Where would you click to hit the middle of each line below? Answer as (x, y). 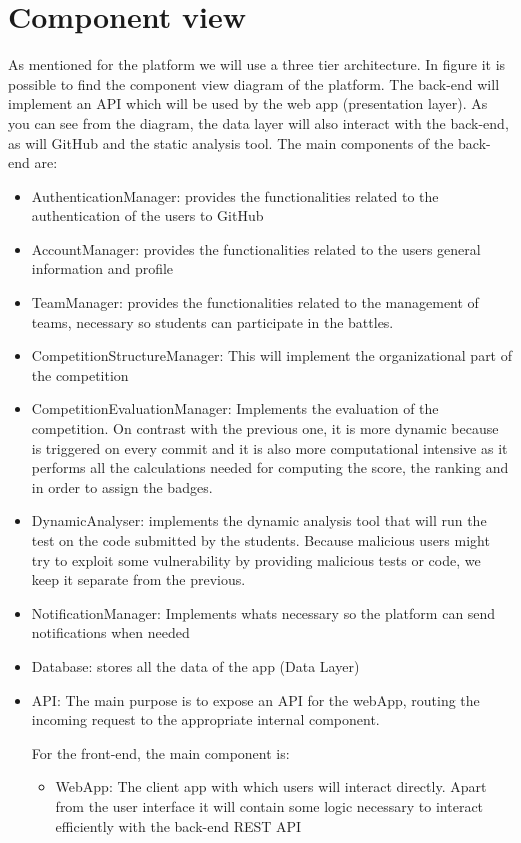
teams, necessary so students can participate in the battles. (212, 321)
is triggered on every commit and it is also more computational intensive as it (269, 447)
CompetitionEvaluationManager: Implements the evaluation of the (235, 408)
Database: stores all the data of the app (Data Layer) (195, 665)
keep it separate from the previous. (138, 579)
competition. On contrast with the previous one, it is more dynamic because (265, 428)
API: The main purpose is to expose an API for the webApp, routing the (255, 699)
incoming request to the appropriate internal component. (205, 719)
